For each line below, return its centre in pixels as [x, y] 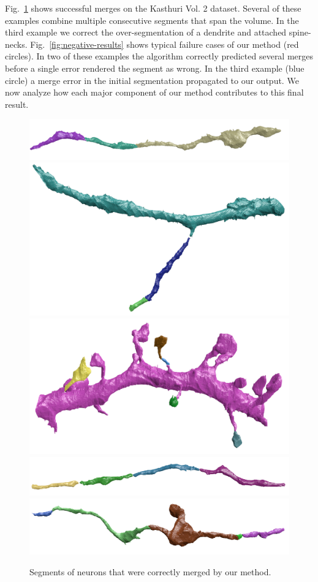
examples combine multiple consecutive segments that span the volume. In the [152, 20]
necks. [16, 44]
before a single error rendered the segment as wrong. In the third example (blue [155, 68]
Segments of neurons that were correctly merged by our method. [150, 571]
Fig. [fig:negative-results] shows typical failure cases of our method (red [165, 44]
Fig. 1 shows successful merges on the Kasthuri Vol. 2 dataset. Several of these [153, 8]
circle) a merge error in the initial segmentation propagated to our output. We [152, 80]
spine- [300, 32]
